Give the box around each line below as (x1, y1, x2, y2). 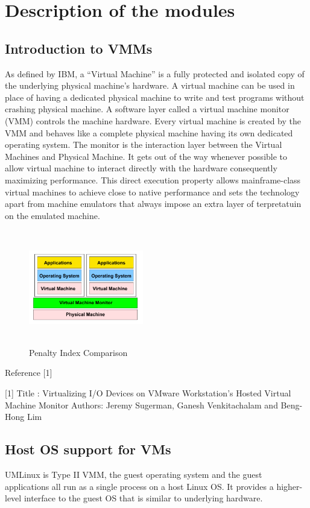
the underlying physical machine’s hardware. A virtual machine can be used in (5, 79, 295, 92)
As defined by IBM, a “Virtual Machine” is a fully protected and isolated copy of (5, 67, 305, 80)
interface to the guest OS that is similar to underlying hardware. (24, 492, 263, 504)
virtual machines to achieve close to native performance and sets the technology (5, 185, 300, 198)
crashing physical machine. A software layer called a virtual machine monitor (5, 103, 289, 115)
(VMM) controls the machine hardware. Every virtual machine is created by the (5, 114, 301, 127)
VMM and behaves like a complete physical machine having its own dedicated (5, 126, 293, 139)
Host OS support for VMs (5, 440, 171, 459)
